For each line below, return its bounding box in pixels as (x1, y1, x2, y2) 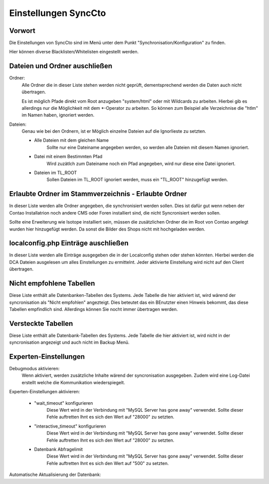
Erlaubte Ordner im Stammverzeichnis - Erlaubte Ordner (9, 190, 187, 198)
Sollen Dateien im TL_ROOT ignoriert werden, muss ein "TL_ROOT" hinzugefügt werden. (46, 177, 228, 183)
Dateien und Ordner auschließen (9, 62, 113, 70)
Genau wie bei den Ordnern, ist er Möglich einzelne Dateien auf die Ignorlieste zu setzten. (21, 128, 206, 134)
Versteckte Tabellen (9, 319, 73, 328)
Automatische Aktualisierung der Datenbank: (9, 472, 102, 478)
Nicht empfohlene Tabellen (9, 279, 95, 288)
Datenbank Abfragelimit (34, 447, 83, 452)
